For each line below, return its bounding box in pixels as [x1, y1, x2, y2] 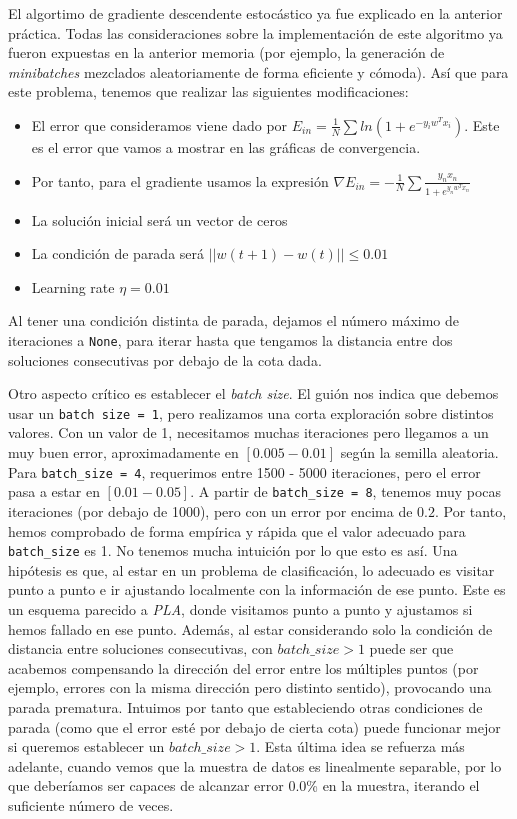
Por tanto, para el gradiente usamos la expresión [31, 170, 329, 191]
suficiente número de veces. [8, 794, 174, 815]
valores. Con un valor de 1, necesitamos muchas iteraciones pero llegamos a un [8, 422, 489, 443]
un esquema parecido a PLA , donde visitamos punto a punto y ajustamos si [8, 598, 473, 619]
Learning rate [31, 276, 115, 297]
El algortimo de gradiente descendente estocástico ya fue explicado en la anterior [8, 3, 503, 23]
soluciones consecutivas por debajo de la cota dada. [8, 349, 322, 370]
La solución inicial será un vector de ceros [31, 209, 288, 230]
